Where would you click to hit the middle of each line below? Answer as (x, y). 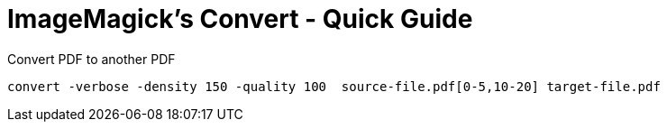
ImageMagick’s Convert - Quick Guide (240, 19)
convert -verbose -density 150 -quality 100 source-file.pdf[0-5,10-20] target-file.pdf (334, 86)
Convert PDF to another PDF (91, 59)
